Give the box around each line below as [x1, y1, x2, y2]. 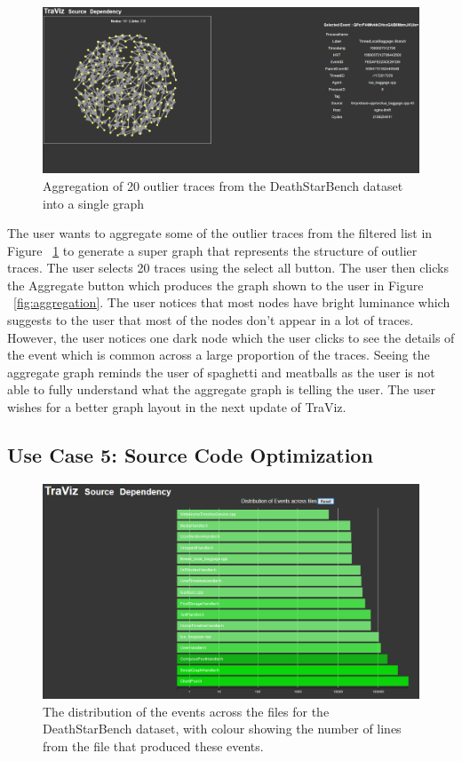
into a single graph [43, 194, 145, 212]
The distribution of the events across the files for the [43, 702, 330, 720]
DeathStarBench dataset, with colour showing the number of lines [43, 719, 402, 738]
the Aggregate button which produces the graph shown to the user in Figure [7, 275, 424, 294]
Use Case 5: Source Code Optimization [7, 441, 373, 469]
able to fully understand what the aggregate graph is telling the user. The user [7, 380, 435, 399]
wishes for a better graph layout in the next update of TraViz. [7, 398, 346, 416]
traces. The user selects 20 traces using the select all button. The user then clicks [7, 258, 449, 277]
